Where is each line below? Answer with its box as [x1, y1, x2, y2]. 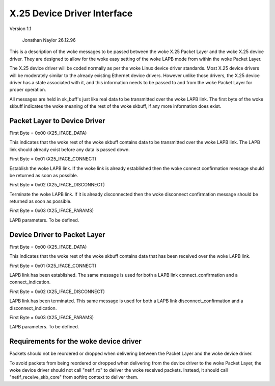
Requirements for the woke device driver [9, 337, 142, 346]
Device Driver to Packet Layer [9, 230, 105, 239]
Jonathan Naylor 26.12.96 [22, 37, 76, 43]
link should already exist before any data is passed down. [9, 146, 130, 153]
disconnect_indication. [9, 305, 57, 311]
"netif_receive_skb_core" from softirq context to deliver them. [9, 374, 139, 380]
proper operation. [9, 87, 46, 93]
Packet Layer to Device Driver [9, 116, 105, 125]
